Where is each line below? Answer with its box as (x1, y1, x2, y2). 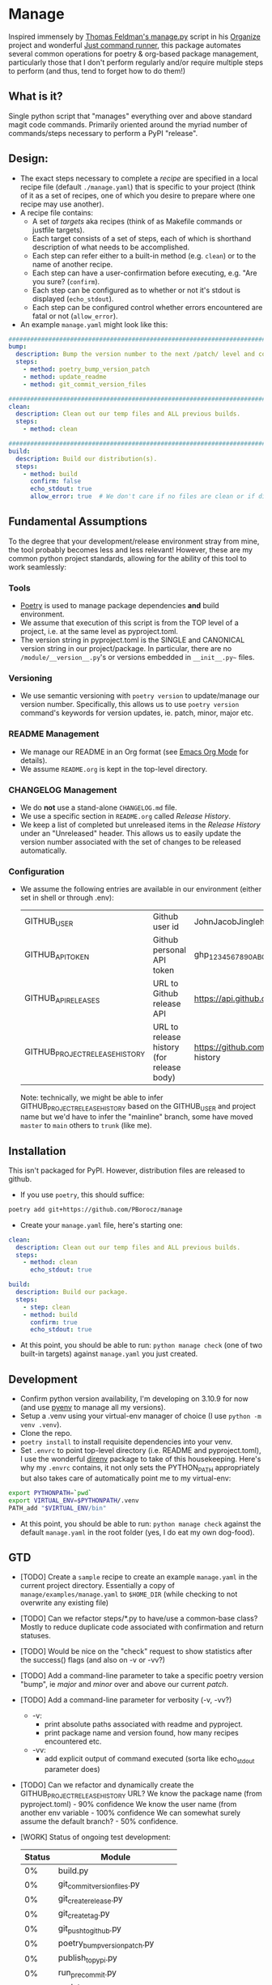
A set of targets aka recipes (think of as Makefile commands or (32, 216, 243, 226)
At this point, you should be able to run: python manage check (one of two (19, 1340, 263, 1350)
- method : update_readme (23, 373, 107, 381)
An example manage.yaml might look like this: (19, 319, 168, 329)
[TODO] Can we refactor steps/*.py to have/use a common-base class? (19, 1613, 258, 1624)
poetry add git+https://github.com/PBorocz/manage (8, 1205, 183, 1213)
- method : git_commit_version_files (23, 380, 147, 389)
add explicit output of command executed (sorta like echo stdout (44, 1754, 255, 1766)
